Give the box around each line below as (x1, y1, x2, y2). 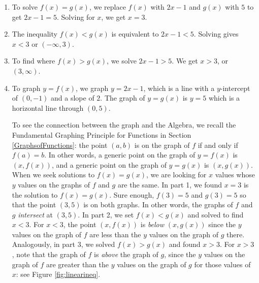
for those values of (194, 259, 251, 269)
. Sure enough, (109, 189, 154, 200)
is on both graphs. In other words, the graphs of (83, 199, 233, 210)
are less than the (89, 229, 141, 239)
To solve (12, 2, 38, 12)
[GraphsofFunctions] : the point (12, 139, 108, 150)
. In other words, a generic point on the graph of (44, 149, 196, 160)
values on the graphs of (18, 179, 90, 190)
